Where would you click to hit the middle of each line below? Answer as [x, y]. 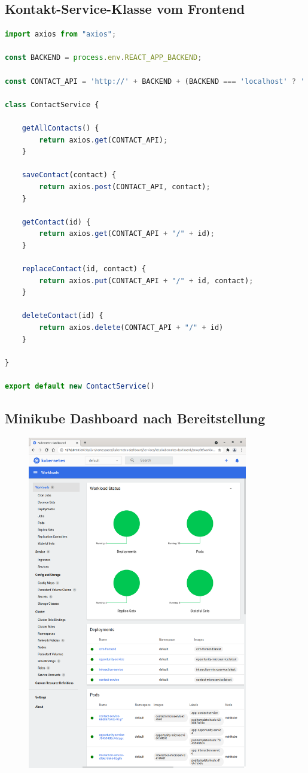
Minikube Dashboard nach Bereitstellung [135, 418]
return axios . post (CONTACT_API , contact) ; [125, 187]
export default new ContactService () [80, 386]
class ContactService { [52, 104]
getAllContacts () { [60, 128]
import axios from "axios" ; [61, 34]
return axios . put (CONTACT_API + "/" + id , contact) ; [146, 281]
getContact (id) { [56, 222]
